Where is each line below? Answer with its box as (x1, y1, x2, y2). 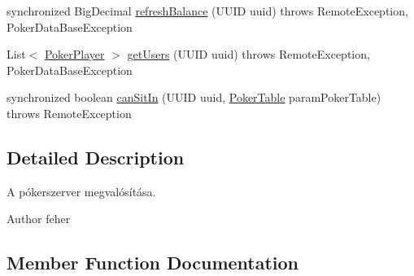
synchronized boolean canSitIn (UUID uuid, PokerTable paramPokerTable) (7, 89, 381, 106)
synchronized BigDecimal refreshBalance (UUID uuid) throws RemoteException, (7, 2, 408, 19)
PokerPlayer (44, 46, 105, 63)
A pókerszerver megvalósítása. (7, 182, 156, 199)
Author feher (7, 210, 71, 227)
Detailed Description (7, 144, 185, 169)
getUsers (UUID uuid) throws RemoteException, (127, 46, 370, 63)
